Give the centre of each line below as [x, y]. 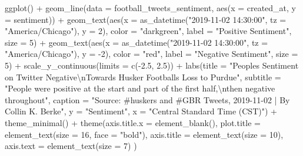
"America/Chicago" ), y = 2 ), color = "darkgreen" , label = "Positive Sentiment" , [148, 31]
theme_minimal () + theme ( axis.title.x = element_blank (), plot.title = [133, 122]
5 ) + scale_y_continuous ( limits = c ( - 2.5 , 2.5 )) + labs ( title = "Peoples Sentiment [152, 65]
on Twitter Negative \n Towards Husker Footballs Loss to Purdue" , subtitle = [143, 77]
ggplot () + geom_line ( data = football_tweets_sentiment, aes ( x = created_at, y [151, 8]
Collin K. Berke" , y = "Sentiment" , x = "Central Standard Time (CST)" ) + [141, 111]
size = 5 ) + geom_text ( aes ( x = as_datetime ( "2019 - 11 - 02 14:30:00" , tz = [136, 42]
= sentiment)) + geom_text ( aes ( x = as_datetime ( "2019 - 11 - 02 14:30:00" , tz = [146, 19]
